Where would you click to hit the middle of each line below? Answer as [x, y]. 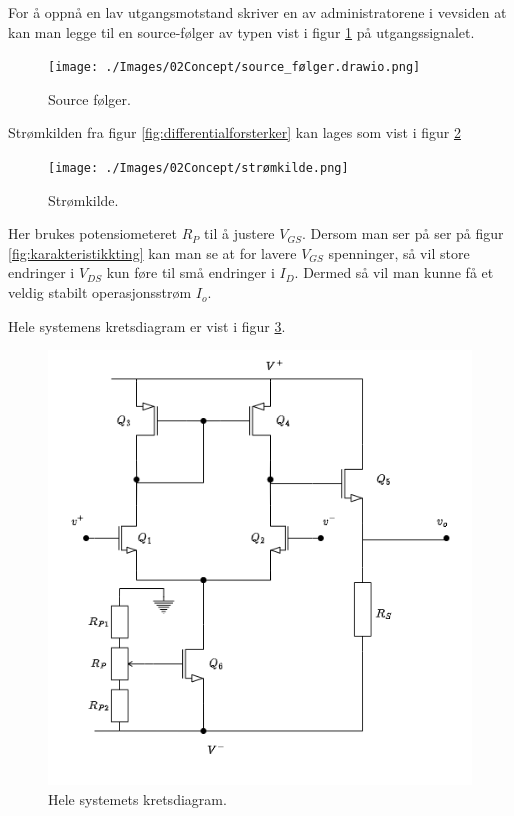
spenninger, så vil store [399, 252]
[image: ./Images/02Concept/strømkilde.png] [198, 168]
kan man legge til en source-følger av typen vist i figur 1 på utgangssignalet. [241, 31]
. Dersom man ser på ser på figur [402, 233]
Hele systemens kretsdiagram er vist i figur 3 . [147, 325]
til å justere [239, 233]
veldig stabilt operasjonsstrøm [100, 292]
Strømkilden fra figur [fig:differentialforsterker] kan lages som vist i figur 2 [234, 132]
